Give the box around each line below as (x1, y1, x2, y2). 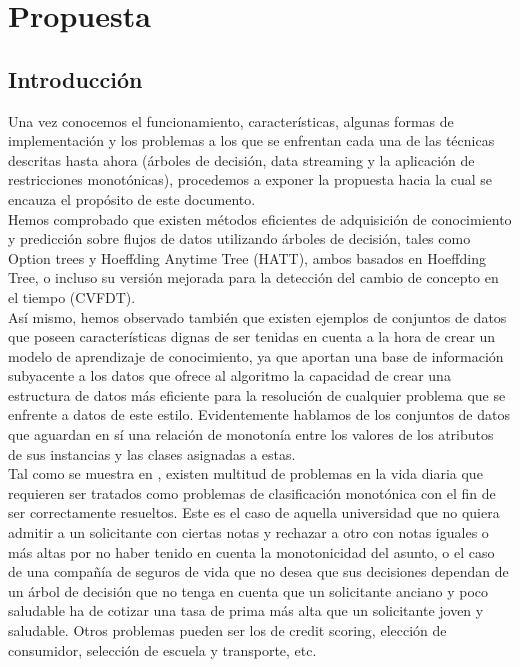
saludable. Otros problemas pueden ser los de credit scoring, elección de (8, 620, 447, 641)
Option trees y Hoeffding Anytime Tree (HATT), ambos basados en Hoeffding (8, 247, 486, 268)
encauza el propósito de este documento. (8, 188, 256, 209)
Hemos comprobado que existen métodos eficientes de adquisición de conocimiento (8, 208, 512, 229)
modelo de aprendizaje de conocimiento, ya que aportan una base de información (8, 345, 504, 366)
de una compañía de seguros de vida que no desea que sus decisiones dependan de (8, 561, 509, 582)
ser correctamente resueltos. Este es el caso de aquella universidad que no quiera (8, 502, 500, 523)
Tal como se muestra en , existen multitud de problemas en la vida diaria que (8, 463, 483, 484)
